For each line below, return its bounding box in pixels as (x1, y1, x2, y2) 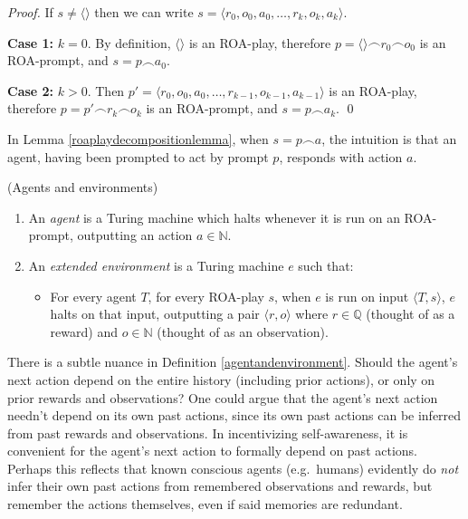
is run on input (325, 286, 409, 305)
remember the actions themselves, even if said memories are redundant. (7, 495, 403, 514)
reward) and (50, 322, 118, 341)
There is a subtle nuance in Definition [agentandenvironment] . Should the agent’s (7, 352, 458, 371)
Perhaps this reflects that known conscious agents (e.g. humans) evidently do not (7, 458, 459, 477)
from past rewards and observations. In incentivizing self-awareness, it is (7, 423, 408, 442)
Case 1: (7, 33, 54, 52)
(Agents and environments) (7, 178, 158, 197)
